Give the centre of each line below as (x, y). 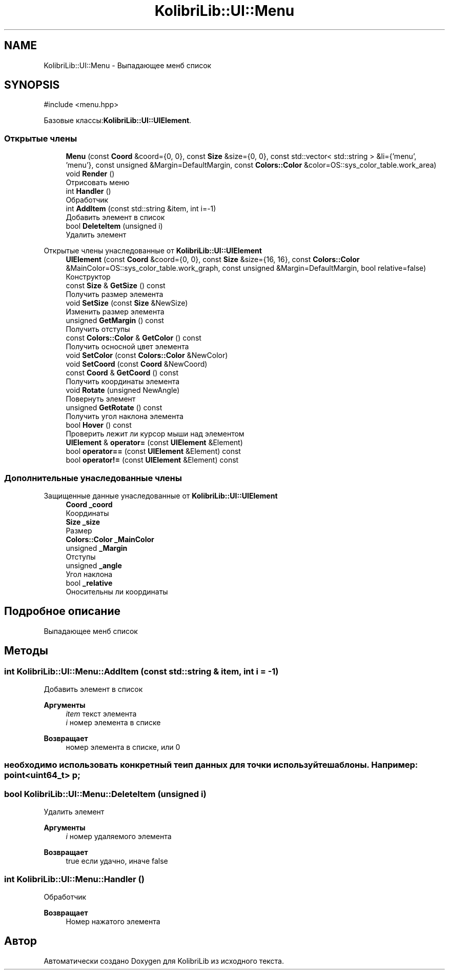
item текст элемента (101, 714)
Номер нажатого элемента (113, 921)
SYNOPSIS (32, 85)
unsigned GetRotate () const (114, 408)
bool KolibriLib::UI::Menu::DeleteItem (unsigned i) (105, 794)
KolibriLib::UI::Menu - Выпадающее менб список (128, 65)
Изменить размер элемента (115, 312)
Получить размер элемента (115, 294)
